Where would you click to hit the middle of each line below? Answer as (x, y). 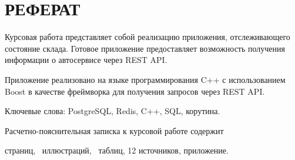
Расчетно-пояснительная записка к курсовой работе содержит (114, 130)
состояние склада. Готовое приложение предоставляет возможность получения (145, 48)
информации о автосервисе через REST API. (86, 60)
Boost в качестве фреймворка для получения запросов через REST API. (135, 91)
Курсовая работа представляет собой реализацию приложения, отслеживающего (147, 37)
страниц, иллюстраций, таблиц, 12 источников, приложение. (117, 150)
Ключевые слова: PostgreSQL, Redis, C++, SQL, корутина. (113, 111)
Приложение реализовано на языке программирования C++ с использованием (145, 79)
